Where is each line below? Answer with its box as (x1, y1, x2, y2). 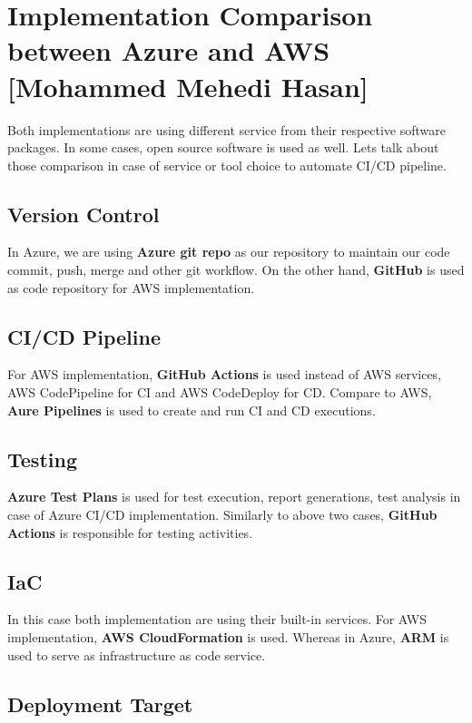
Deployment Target (7, 689, 193, 718)
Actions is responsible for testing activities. (7, 523, 253, 542)
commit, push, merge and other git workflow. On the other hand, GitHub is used (7, 260, 465, 279)
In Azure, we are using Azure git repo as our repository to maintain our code (7, 242, 450, 261)
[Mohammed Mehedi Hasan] (7, 67, 369, 104)
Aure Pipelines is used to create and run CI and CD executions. (7, 400, 376, 419)
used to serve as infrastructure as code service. (7, 645, 266, 664)
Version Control (7, 200, 160, 228)
